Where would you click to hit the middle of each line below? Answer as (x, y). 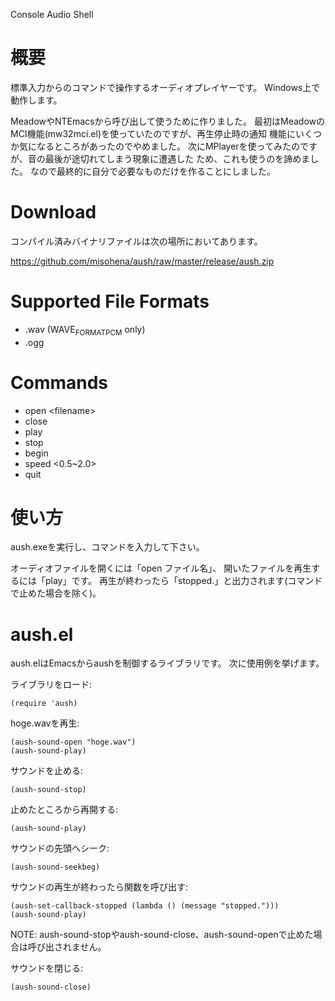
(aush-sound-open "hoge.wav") (73, 742)
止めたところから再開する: (64, 810)
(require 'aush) (44, 704)
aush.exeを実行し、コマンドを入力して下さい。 (107, 547)
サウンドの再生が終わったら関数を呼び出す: (99, 887)
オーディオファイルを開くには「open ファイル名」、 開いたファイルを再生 (161, 568)
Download (53, 212)
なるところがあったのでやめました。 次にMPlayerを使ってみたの (168, 146)
